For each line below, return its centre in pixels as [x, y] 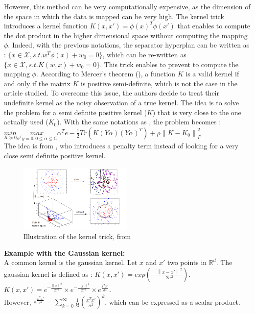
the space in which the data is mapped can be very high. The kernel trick [114, 16]
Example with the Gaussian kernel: [65, 253]
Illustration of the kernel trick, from [77, 236]
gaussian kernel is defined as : [48, 274]
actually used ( [26, 122]
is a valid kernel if [212, 74]
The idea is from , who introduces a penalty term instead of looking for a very [121, 146]
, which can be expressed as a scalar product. [173, 301]
